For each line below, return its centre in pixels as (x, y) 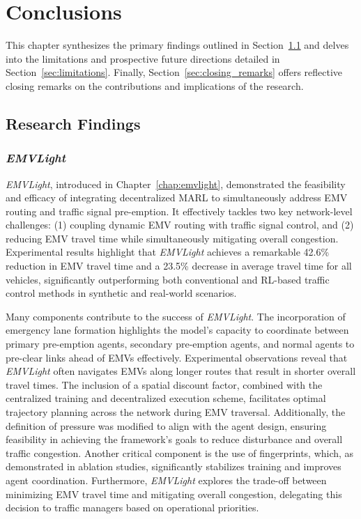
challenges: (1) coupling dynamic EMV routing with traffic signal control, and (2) (180, 225)
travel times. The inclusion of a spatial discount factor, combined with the (164, 384)
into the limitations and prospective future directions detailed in (143, 58)
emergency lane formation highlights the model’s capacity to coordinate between (177, 330)
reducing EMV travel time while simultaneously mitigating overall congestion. (172, 238)
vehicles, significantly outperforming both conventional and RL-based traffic (168, 279)
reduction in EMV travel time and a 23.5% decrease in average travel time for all (179, 266)
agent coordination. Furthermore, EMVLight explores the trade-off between (166, 480)
